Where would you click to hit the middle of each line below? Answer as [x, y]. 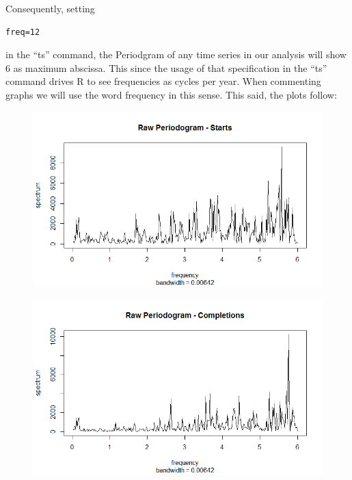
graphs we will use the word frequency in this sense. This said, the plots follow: [171, 94]
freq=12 [23, 32]
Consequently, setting [50, 8]
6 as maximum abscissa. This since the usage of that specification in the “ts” [166, 67]
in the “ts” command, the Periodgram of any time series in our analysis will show [176, 54]
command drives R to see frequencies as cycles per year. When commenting [163, 81]
